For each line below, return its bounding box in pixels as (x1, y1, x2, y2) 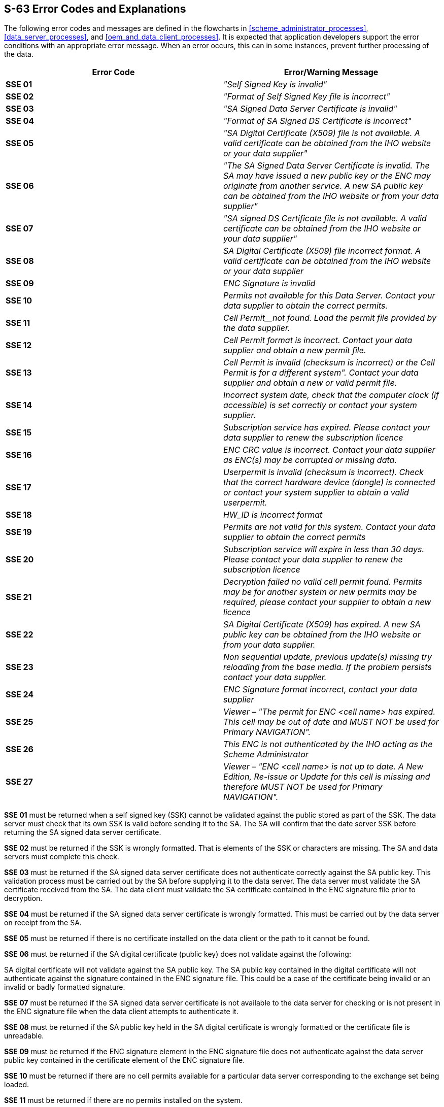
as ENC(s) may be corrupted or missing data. (223, 455, 397, 465)
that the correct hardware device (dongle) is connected (223, 477, 435, 488)
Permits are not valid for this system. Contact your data (223, 522, 436, 532)
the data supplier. (223, 323, 290, 333)
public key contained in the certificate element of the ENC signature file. (4, 1056, 245, 1065)
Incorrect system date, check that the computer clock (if (223, 390, 439, 400)
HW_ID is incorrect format (223, 510, 323, 520)
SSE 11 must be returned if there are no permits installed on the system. (4, 1096, 243, 1105)
